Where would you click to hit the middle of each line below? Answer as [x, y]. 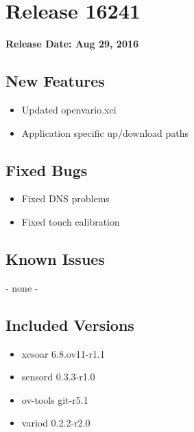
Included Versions [70, 324]
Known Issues [55, 258]
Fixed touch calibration [71, 221]
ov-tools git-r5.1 [55, 399]
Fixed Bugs [47, 170]
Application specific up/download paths [105, 132]
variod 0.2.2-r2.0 [56, 423]
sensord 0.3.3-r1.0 [58, 377]
